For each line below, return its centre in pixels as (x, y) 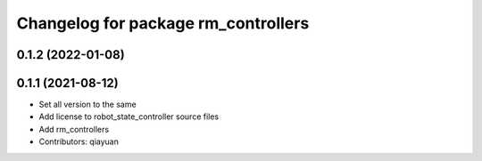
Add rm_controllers (74, 129)
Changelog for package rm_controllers (163, 23)
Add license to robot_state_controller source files (129, 117)
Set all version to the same (88, 105)
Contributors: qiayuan (79, 141)
